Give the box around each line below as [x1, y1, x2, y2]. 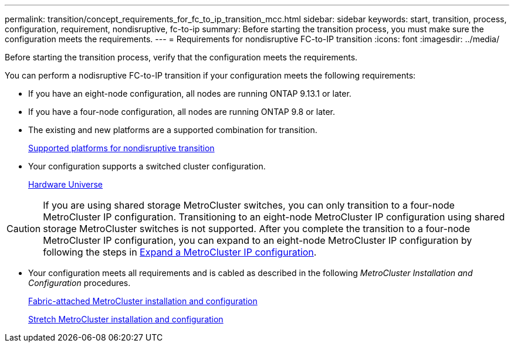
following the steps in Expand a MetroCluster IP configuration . [43, 246, 317, 258]
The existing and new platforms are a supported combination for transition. [28, 125, 317, 135]
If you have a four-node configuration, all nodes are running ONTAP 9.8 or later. [28, 107, 336, 117]
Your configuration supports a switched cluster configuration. [28, 161, 266, 171]
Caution [6, 223, 41, 234]
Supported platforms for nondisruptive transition [28, 143, 215, 153]
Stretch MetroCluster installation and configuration [28, 314, 224, 324]
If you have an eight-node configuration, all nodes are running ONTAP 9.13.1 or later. [28, 89, 351, 98]
